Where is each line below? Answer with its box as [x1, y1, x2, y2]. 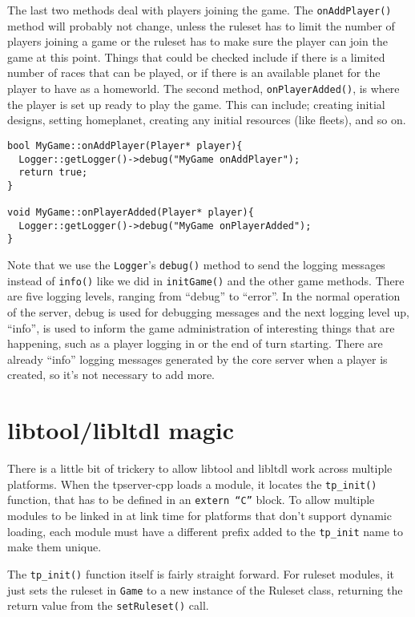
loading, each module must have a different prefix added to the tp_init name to [7, 522, 403, 539]
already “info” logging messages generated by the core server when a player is [7, 350, 388, 367]
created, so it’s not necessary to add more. [7, 366, 215, 383]
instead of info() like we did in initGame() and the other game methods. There [7, 272, 405, 288]
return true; [18, 167, 88, 179]
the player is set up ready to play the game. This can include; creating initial [7, 95, 385, 112]
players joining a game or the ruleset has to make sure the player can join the [7, 33, 388, 50]
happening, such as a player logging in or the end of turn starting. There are [7, 335, 383, 352]
